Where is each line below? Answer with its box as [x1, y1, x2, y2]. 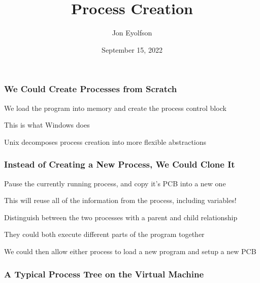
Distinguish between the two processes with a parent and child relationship [4, 212, 238, 222]
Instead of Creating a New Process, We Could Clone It [4, 158, 235, 171]
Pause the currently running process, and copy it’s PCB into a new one [4, 178, 226, 188]
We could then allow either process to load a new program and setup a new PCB [4, 246, 256, 256]
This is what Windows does [4, 119, 90, 130]
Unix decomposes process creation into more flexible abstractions [4, 136, 207, 147]
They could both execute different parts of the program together [4, 229, 205, 239]
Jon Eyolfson [112, 27, 152, 38]
